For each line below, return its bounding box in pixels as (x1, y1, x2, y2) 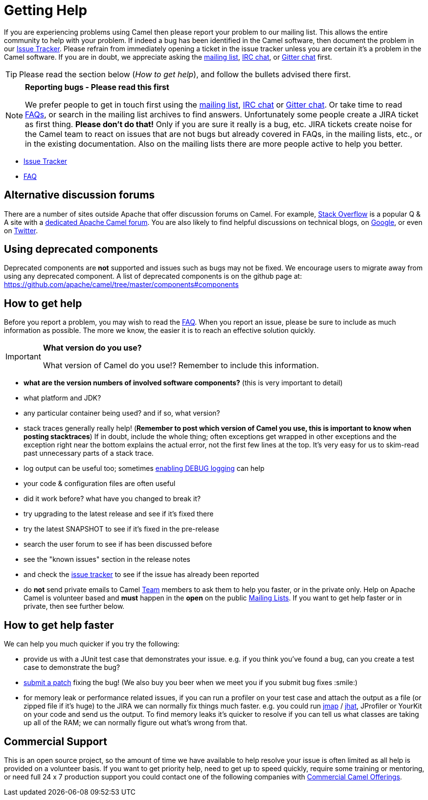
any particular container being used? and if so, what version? (23, 409, 220, 418)
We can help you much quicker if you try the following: (4, 640, 180, 648)
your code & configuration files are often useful (23, 479, 176, 488)
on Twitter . (4, 226, 38, 235)
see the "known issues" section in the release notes (23, 555, 190, 564)
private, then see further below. (23, 602, 125, 611)
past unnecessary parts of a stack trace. (23, 449, 154, 458)
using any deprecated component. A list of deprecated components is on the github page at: (4, 272, 302, 281)
